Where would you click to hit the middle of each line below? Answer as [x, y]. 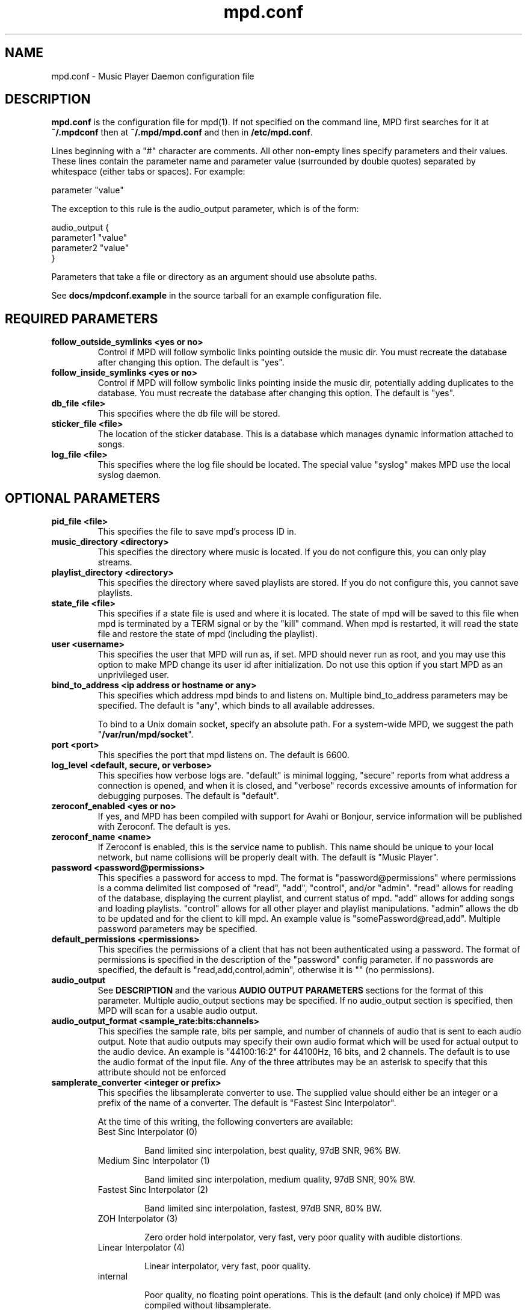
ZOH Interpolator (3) [138, 1219]
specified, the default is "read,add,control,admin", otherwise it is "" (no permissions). [266, 970]
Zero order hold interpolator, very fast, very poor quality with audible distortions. [304, 1237]
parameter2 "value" [90, 248]
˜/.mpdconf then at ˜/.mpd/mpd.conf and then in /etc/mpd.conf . [182, 132]
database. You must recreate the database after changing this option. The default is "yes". [276, 393]
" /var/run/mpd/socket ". [146, 735]
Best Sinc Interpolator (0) [148, 1132]
